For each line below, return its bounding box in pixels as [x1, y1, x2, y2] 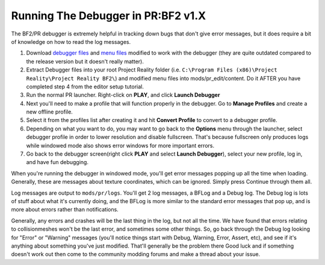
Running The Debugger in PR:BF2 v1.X [11, 9, 206, 22]
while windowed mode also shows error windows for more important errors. [26, 142, 215, 149]
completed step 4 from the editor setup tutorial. [26, 83, 144, 90]
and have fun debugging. [26, 159, 88, 166]
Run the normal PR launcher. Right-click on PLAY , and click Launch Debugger [26, 91, 220, 99]
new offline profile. [26, 108, 73, 115]
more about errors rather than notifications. [11, 206, 119, 213]
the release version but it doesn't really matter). [26, 58, 144, 65]
